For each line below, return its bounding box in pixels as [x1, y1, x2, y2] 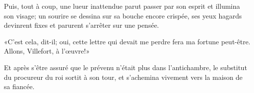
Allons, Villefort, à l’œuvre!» [4, 46, 90, 56]
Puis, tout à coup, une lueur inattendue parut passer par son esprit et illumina [4, 1, 240, 11]
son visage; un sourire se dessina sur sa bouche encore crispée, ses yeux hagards [4, 10, 242, 20]
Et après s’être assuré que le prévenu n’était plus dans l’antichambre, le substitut [4, 62, 247, 72]
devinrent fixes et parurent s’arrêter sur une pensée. [4, 20, 159, 30]
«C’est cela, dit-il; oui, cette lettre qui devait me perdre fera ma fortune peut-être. [4, 36, 251, 46]
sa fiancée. [4, 81, 35, 92]
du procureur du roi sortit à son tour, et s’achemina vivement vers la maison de [4, 72, 243, 82]
